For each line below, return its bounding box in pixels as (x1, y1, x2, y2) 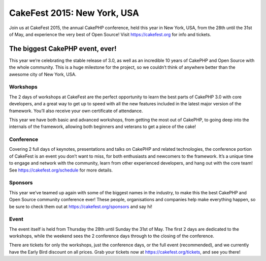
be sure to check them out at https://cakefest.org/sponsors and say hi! (9, 203, 153, 210)
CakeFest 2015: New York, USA (9, 7, 139, 18)
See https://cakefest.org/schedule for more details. (9, 167, 113, 173)
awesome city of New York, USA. (9, 71, 76, 77)
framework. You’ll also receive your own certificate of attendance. (9, 108, 143, 114)
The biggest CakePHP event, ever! (9, 44, 117, 53)
